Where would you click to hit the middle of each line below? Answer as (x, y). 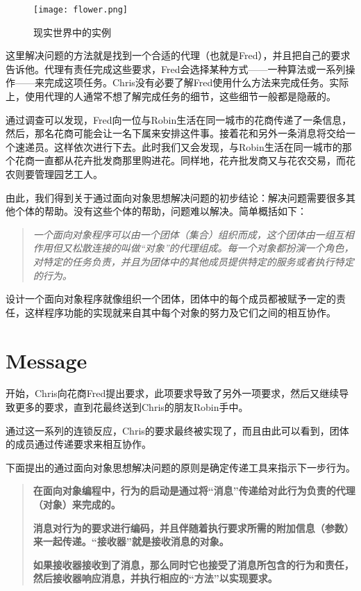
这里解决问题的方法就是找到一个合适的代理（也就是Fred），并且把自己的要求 (178, 55)
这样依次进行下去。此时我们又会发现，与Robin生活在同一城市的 (198, 146)
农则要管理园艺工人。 (54, 174)
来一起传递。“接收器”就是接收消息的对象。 (131, 541)
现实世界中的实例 (72, 32)
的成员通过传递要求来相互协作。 (78, 444)
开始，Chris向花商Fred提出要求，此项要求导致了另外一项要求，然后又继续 (173, 393)
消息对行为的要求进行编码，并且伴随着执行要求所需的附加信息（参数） (193, 527)
